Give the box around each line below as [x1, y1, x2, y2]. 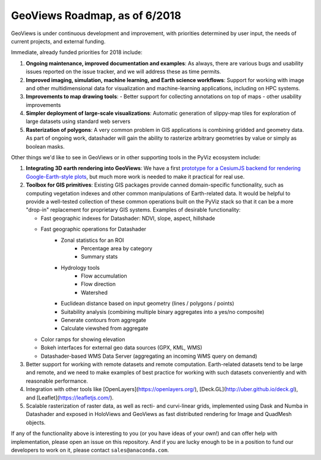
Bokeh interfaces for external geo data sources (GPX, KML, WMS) [40, 344, 203, 351]
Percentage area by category [81, 244, 153, 252]
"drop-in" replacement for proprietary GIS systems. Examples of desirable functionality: [26, 206, 241, 213]
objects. [26, 419, 46, 426]
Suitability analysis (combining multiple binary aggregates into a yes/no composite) [61, 308, 265, 315]
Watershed [81, 289, 108, 296]
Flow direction [81, 281, 116, 288]
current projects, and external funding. [11, 37, 106, 45]
